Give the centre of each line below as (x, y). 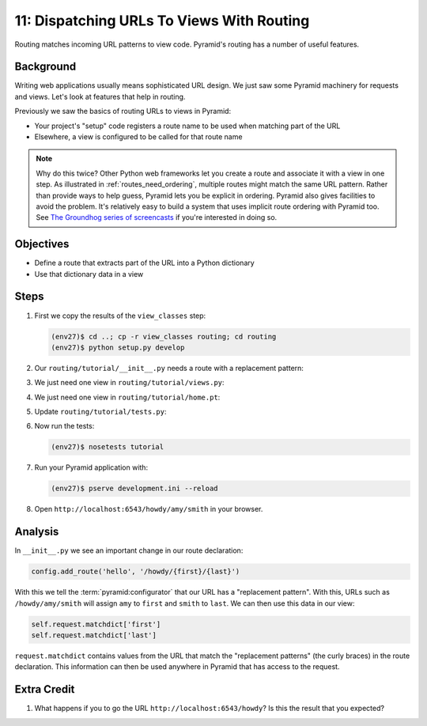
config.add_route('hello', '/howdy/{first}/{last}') (136, 572)
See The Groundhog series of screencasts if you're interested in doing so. (157, 217)
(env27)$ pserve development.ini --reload (134, 489)
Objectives (42, 244)
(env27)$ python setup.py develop (118, 347)
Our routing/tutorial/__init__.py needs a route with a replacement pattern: (169, 368)
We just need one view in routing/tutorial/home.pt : (127, 397)
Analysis (37, 532)
